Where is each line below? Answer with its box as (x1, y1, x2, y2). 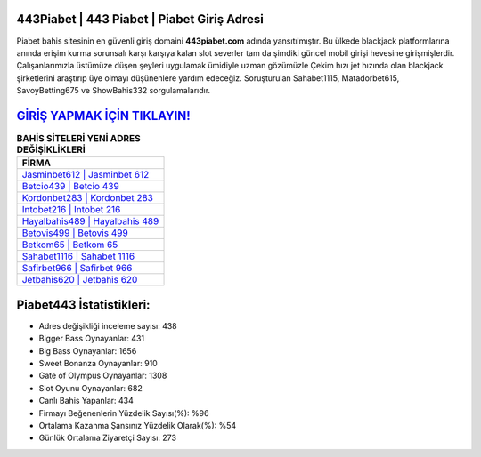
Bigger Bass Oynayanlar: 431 (38, 333, 145, 344)
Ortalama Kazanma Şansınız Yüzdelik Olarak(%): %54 (38, 421, 237, 430)
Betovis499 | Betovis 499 (21, 227, 128, 239)
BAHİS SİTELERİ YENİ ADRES (16, 132, 142, 145)
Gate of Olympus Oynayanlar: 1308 (38, 370, 167, 381)
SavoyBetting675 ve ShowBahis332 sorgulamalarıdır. (16, 85, 211, 96)
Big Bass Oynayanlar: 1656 (38, 345, 137, 356)
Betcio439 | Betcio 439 (21, 180, 119, 193)
